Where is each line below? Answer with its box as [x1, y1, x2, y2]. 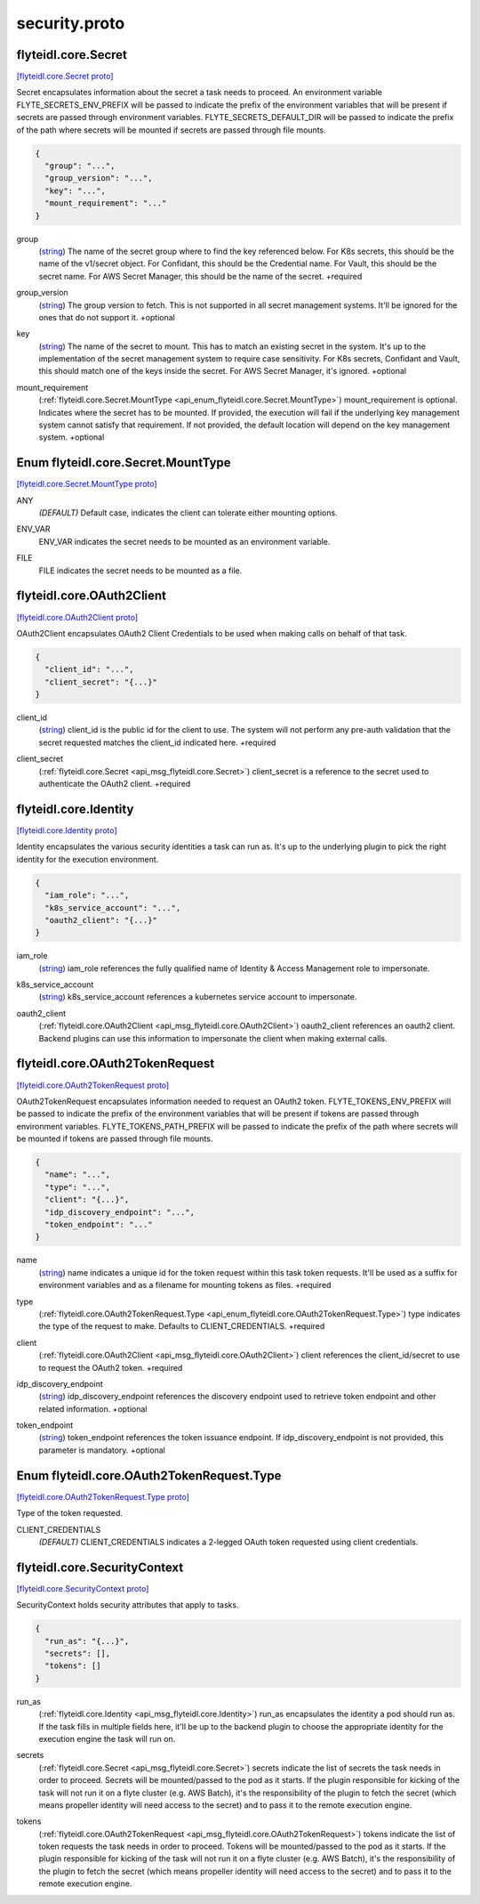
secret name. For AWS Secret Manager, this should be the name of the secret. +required [38, 271, 363, 281]
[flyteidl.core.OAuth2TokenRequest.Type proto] [16, 1491, 190, 1502]
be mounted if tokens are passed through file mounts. [16, 1133, 213, 1144]
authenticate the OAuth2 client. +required [38, 779, 191, 790]
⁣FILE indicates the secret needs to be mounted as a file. [38, 565, 243, 576]
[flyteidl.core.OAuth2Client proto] [16, 612, 139, 622]
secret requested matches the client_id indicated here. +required [38, 737, 276, 748]
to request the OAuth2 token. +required [38, 1362, 183, 1373]
